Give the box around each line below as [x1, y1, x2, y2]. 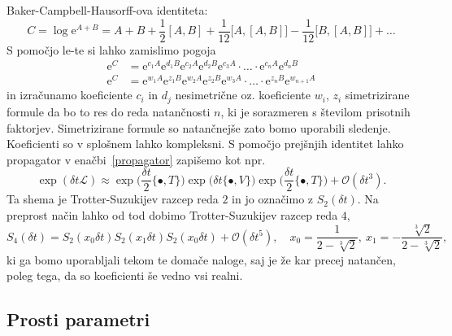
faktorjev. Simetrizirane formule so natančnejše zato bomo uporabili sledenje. [7, 119, 391, 136]
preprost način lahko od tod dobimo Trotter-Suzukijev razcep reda [7, 206, 338, 223]
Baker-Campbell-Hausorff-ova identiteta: [7, 2, 208, 18]
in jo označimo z [232, 190, 314, 207]
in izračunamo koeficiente [7, 86, 133, 103]
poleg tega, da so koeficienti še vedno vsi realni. [7, 267, 243, 284]
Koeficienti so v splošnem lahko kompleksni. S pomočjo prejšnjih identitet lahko [7, 135, 404, 152]
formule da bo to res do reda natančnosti [7, 103, 211, 120]
